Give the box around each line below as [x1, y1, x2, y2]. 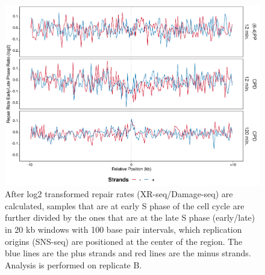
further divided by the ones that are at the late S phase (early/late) [5, 211, 255, 224]
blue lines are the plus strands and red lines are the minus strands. [5, 247, 251, 259]
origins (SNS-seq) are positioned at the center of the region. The [5, 235, 243, 247]
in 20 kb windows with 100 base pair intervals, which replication [5, 223, 242, 236]
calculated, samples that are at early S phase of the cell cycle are [5, 199, 245, 212]
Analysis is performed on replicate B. [5, 258, 142, 271]
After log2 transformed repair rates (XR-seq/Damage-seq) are [5, 188, 233, 200]
